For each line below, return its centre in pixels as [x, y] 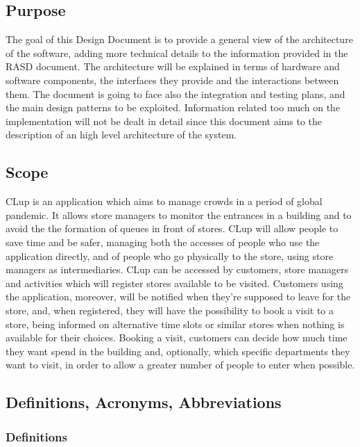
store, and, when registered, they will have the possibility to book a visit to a [170, 310]
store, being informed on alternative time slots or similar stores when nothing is [175, 324]
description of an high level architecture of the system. [121, 135]
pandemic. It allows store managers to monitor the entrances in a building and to [179, 214]
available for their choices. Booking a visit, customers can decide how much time [177, 338]
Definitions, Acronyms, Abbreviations [144, 402]
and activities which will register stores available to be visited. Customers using [174, 283]
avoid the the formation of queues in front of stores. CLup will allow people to [172, 228]
